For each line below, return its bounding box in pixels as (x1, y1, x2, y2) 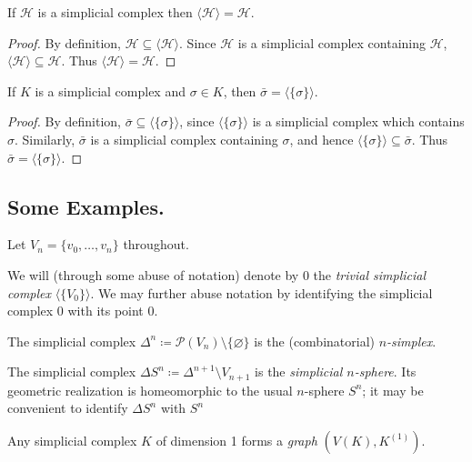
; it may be (362, 380, 424, 399)
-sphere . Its (354, 362, 417, 381)
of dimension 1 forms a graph (156, 430, 317, 449)
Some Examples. (7, 192, 165, 220)
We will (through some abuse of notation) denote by (7, 265, 299, 284)
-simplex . (387, 331, 437, 350)
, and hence (289, 129, 354, 148)
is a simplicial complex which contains (252, 112, 465, 131)
